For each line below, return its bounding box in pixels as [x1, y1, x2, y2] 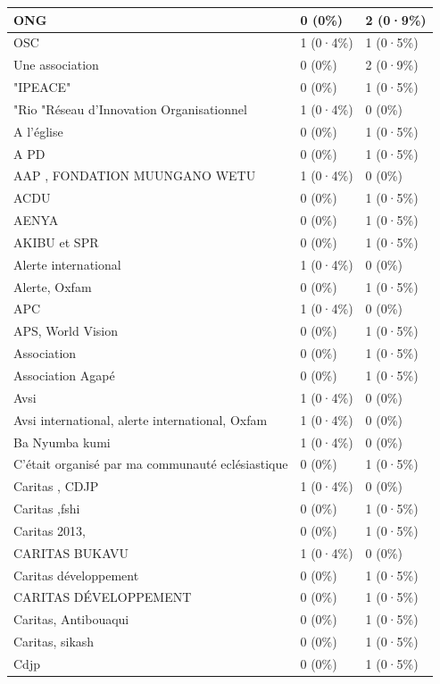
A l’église [13, 121, 63, 140]
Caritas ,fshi [13, 499, 80, 518]
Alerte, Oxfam [13, 277, 92, 296]
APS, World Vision [13, 321, 119, 340]
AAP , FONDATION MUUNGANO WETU [13, 166, 256, 185]
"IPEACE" [13, 78, 71, 96]
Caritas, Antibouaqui [13, 610, 129, 629]
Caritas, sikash [13, 632, 95, 651]
